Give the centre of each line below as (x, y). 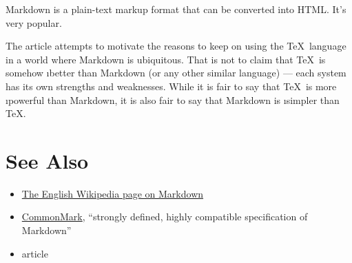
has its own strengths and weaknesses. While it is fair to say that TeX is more (171, 86)
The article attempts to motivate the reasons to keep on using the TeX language (176, 46)
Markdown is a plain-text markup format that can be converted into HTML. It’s (176, 9)
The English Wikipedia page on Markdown (113, 193)
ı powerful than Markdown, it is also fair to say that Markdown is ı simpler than (173, 99)
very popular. (34, 22)
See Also (47, 160)
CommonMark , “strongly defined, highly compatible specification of (165, 217)
